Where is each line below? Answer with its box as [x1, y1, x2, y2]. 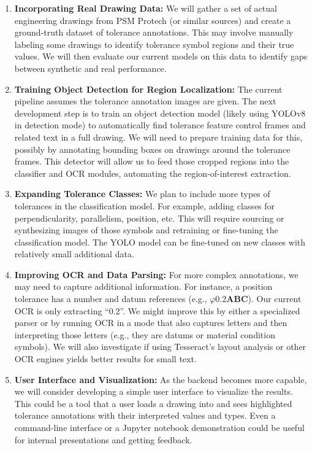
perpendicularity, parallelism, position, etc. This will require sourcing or [14, 211, 284, 224]
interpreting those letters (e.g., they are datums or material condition [14, 328, 275, 341]
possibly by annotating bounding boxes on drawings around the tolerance [14, 142, 291, 155]
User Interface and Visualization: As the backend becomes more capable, [14, 373, 307, 386]
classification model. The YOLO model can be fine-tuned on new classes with [14, 235, 306, 248]
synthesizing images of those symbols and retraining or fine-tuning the [14, 223, 278, 236]
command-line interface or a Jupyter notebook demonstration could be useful [14, 421, 305, 433]
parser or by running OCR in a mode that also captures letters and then [14, 316, 287, 329]
